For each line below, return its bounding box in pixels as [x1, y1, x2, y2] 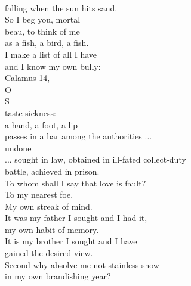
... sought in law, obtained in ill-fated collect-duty [5, 153, 186, 166]
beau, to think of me [5, 24, 80, 37]
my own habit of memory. [5, 223, 99, 235]
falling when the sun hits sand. [5, 1, 118, 14]
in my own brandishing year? [5, 270, 111, 282]
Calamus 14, [5, 71, 50, 84]
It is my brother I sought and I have [5, 235, 137, 247]
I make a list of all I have [5, 48, 97, 60]
